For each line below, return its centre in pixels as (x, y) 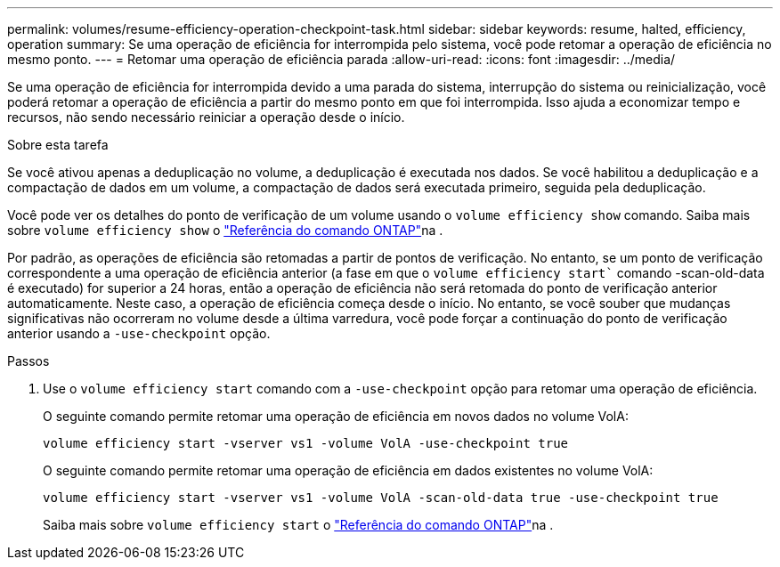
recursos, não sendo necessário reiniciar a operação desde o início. (206, 117)
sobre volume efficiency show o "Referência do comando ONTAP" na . (225, 230)
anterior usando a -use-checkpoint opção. (139, 333)
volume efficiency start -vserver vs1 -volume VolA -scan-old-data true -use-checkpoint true (381, 498)
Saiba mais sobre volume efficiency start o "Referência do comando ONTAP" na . (298, 525)
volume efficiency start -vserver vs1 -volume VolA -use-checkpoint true (306, 443)
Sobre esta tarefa (58, 145)
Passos (28, 361)
